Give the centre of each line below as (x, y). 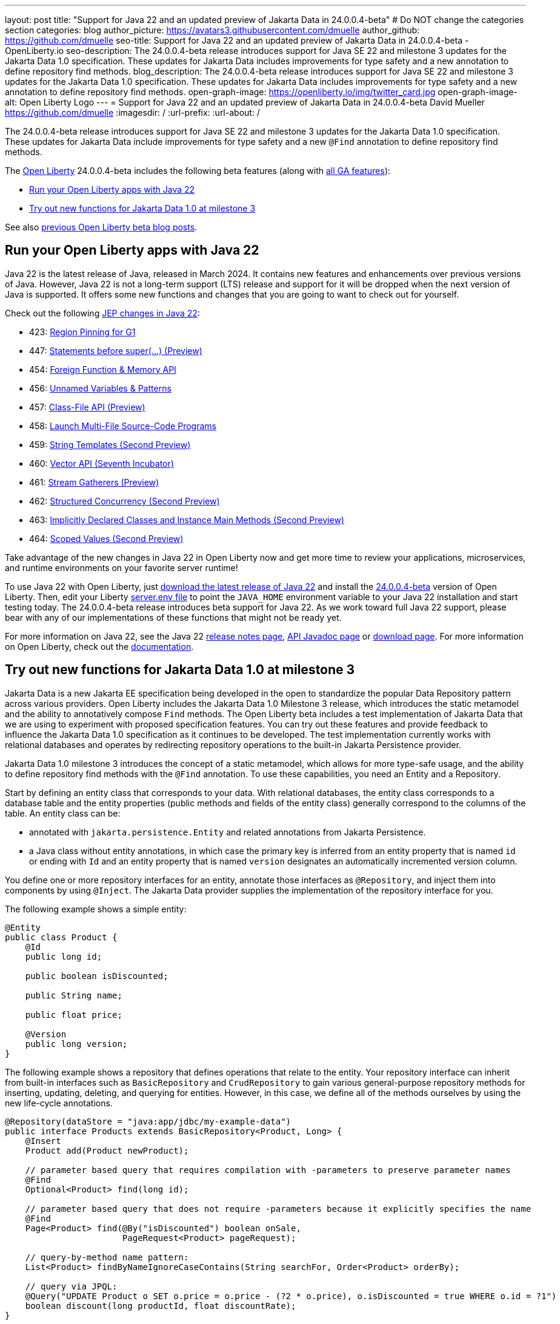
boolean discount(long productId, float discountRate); (161, 1306)
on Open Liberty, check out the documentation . (99, 646)
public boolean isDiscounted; (97, 976)
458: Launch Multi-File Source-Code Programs (123, 426)
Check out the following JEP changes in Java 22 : (102, 313)
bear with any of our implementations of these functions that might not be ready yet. (173, 617)
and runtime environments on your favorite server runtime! (122, 567)
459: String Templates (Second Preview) (110, 444)
